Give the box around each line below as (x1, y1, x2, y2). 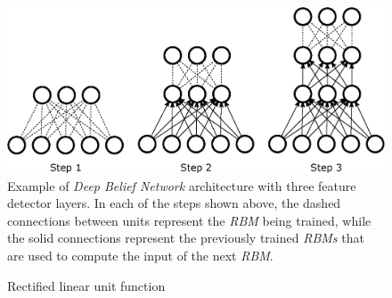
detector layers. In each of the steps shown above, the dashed (7, 194, 341, 212)
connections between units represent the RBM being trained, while (7, 211, 372, 229)
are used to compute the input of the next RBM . (7, 246, 274, 265)
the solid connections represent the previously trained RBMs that (7, 228, 364, 247)
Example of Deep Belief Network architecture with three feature (7, 176, 356, 195)
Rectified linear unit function (7, 276, 166, 294)
